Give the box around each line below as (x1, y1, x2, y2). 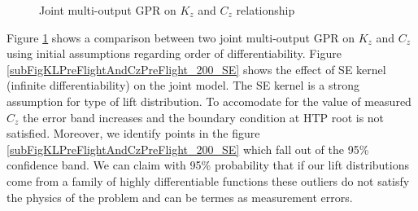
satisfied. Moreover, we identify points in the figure (7, 125, 260, 142)
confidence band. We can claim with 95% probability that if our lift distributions (7, 156, 410, 174)
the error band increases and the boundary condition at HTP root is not (23, 108, 385, 125)
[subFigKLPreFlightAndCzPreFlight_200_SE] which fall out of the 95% (7, 140, 369, 157)
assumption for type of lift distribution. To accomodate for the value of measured (7, 92, 411, 109)
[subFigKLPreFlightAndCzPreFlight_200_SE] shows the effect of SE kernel (7, 60, 386, 77)
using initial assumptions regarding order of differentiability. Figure (7, 45, 342, 62)
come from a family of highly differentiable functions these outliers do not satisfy (7, 172, 410, 189)
